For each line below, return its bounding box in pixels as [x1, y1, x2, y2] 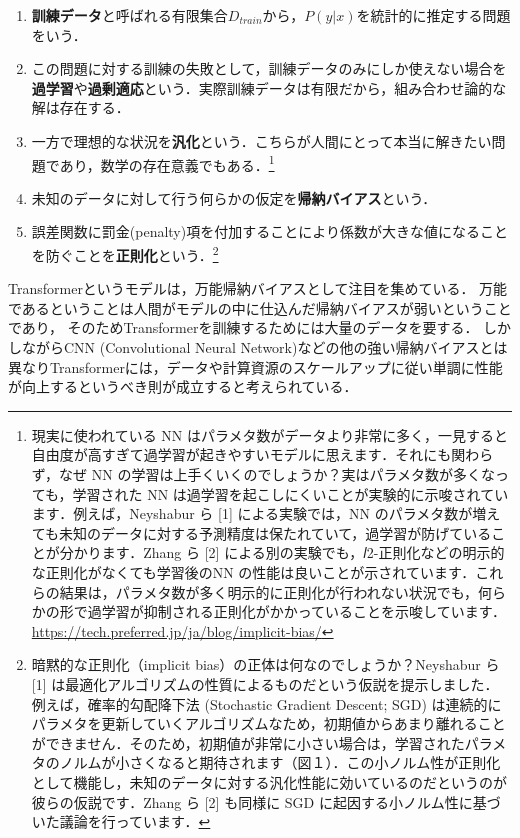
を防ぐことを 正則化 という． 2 [31, 242, 219, 265]
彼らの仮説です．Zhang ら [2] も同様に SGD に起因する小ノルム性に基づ [31, 791, 501, 812]
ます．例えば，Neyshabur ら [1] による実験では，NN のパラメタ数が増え [31, 503, 501, 524]
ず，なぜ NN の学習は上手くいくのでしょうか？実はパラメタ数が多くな [31, 464, 495, 484]
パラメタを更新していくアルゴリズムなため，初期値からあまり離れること [31, 713, 506, 734]
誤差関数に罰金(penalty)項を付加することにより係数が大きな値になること [31, 221, 508, 242]
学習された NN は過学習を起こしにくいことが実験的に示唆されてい [72, 483, 509, 504]
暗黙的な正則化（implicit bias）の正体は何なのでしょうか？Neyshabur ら [31, 654, 500, 675]
